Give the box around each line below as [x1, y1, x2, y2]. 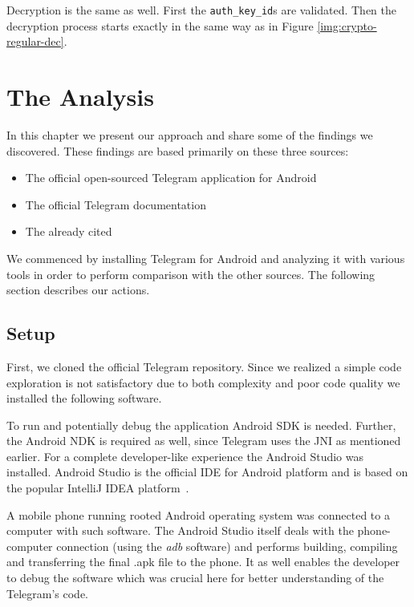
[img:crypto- [317, 17, 377, 34]
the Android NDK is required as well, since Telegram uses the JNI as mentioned [6, 432, 401, 449]
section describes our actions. [6, 281, 150, 298]
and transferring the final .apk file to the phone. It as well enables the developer [6, 553, 400, 570]
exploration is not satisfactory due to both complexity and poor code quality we [6, 374, 400, 391]
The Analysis [6, 80, 154, 113]
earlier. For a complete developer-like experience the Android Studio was [6, 447, 364, 464]
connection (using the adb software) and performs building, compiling [56, 537, 398, 554]
